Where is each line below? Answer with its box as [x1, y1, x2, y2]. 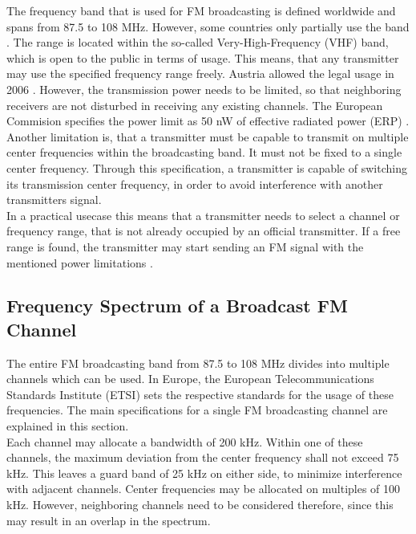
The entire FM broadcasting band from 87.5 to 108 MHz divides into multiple [6, 354, 390, 371]
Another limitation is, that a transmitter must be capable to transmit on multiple [6, 128, 409, 145]
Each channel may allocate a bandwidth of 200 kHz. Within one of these [6, 433, 363, 450]
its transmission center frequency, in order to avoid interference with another [6, 175, 383, 192]
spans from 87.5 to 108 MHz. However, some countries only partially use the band [6, 18, 410, 35]
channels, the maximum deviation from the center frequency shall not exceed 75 [6, 449, 399, 466]
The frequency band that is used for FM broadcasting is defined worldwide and [6, 2, 396, 18]
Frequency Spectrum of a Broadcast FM [6, 293, 348, 318]
